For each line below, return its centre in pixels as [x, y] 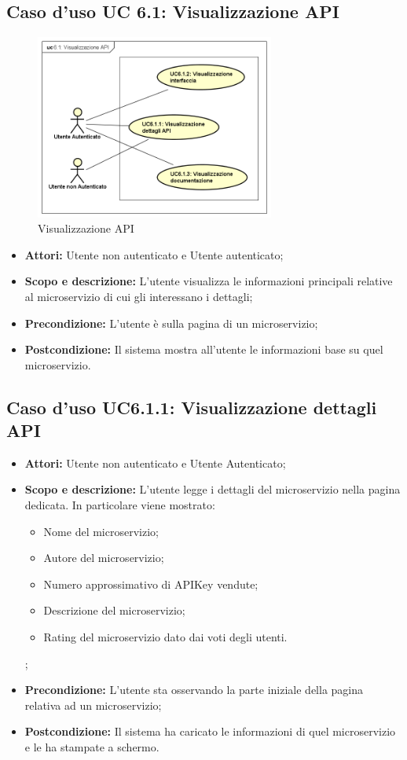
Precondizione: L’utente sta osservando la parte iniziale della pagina [194, 690]
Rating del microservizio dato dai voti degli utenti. [165, 637]
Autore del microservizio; [104, 558]
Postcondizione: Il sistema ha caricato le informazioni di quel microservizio [210, 731]
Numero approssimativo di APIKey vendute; [151, 584]
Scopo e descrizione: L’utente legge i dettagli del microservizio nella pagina [213, 489]
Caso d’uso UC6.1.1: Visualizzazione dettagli [192, 407]
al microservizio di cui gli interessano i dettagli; [139, 296]
